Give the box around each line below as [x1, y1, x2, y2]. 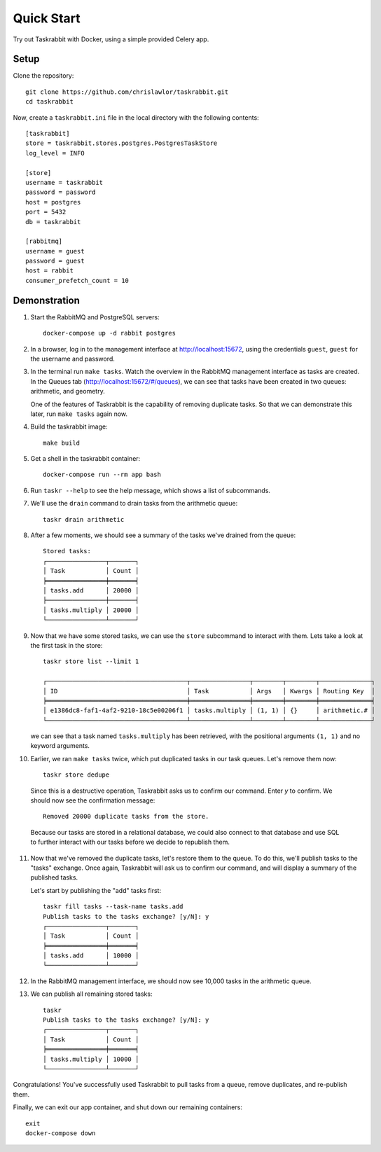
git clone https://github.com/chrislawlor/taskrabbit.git [25, 88, 229, 96]
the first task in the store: [30, 641, 103, 649]
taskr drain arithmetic [43, 515, 125, 523]
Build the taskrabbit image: [30, 422, 108, 431]
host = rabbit [25, 267, 74, 275]
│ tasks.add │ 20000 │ [43, 586, 139, 595]
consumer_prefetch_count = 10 [25, 277, 130, 284]
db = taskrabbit [25, 218, 81, 225]
